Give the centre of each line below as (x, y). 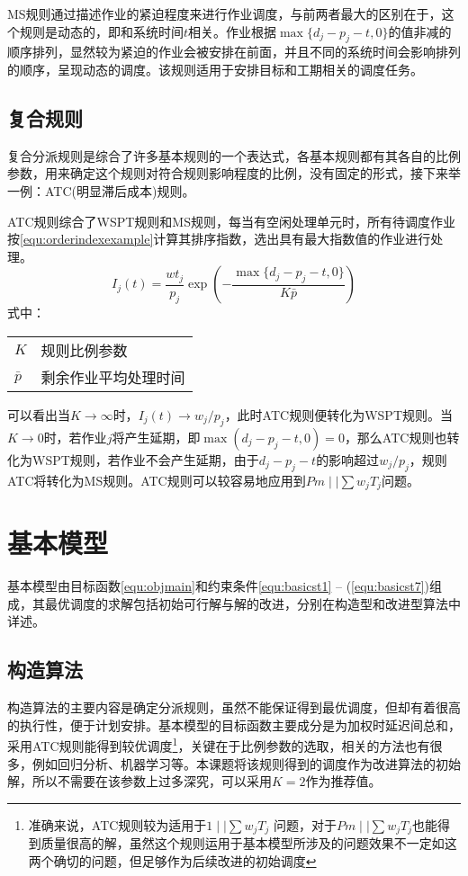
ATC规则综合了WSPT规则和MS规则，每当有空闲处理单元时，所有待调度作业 (231, 221)
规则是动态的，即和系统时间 (101, 31)
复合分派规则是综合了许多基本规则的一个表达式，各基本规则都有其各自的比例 (234, 155)
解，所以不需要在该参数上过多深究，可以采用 (139, 781)
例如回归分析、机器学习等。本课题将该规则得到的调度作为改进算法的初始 (246, 763)
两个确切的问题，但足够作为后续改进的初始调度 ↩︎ (172, 860)
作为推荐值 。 (343, 781)
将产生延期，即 (156, 437)
